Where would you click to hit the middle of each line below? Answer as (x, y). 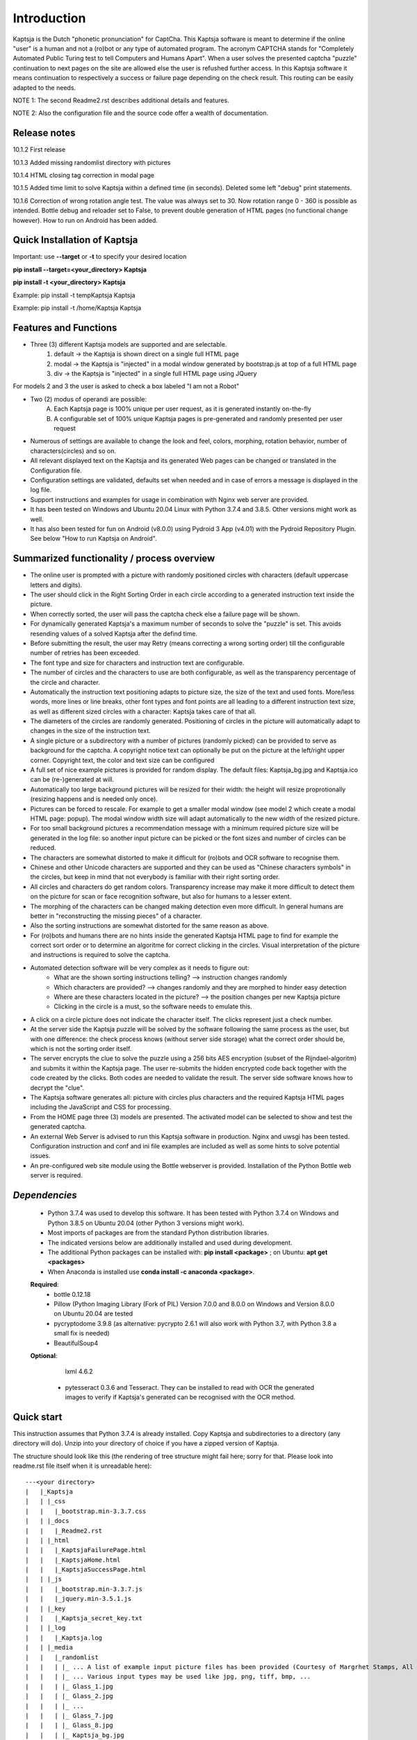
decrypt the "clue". (57, 1087)
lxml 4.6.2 (79, 1372)
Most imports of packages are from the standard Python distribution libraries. (158, 1233)
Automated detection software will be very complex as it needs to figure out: (140, 967)
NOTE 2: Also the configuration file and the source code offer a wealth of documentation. (141, 113)
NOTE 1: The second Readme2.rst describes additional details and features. (121, 100)
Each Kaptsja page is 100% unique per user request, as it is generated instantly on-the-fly (183, 409)
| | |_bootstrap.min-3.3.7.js (84, 1589)
